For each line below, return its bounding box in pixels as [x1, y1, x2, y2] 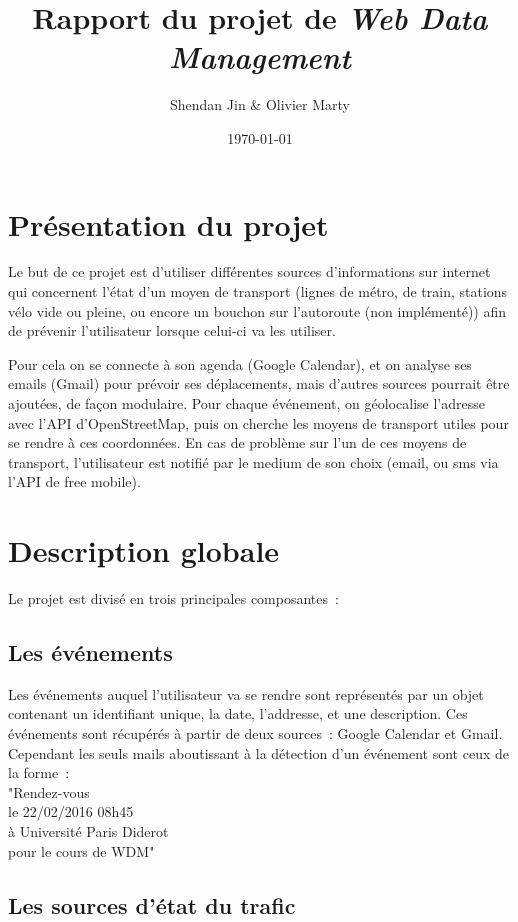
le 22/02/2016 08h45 [8, 801, 134, 822]
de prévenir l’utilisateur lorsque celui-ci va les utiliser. [8, 320, 336, 341]
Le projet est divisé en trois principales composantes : [8, 588, 339, 609]
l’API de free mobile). [8, 471, 141, 492]
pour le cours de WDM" [8, 840, 155, 861]
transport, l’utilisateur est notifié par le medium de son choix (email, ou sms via [8, 451, 499, 472]
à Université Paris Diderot [8, 821, 169, 842]
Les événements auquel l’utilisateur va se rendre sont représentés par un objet [8, 683, 484, 704]
